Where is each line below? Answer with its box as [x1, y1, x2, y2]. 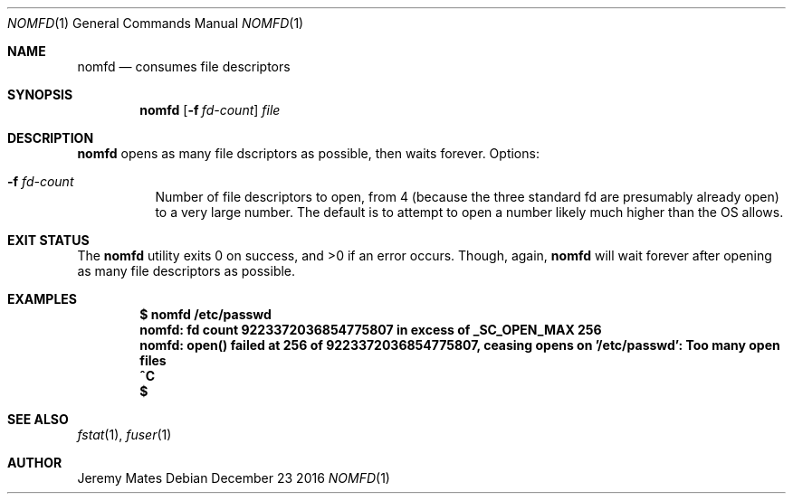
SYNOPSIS [7, 87, 73, 102]
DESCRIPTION [7, 130, 94, 146]
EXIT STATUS [7, 232, 90, 248]
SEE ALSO [7, 411, 69, 427]
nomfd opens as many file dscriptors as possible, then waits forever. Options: [77, 146, 540, 161]
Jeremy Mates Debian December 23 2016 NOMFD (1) [77, 470, 390, 486]
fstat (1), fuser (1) [77, 427, 172, 442]
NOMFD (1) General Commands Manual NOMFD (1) [7, 15, 304, 31]
